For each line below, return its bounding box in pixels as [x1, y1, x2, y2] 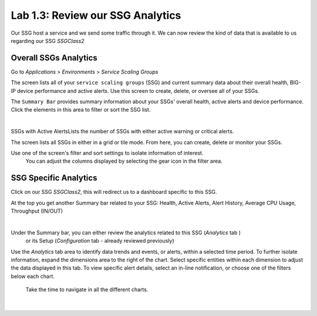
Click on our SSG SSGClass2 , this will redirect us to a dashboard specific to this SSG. [11, 189, 217, 196]
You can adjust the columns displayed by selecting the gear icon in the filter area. [25, 157, 222, 164]
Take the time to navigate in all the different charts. [25, 286, 149, 293]
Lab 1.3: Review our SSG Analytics [11, 9, 181, 22]
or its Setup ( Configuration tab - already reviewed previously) [25, 237, 174, 244]
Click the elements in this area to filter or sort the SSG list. [11, 106, 151, 113]
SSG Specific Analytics [11, 173, 97, 183]
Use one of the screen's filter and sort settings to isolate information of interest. [11, 149, 204, 156]
